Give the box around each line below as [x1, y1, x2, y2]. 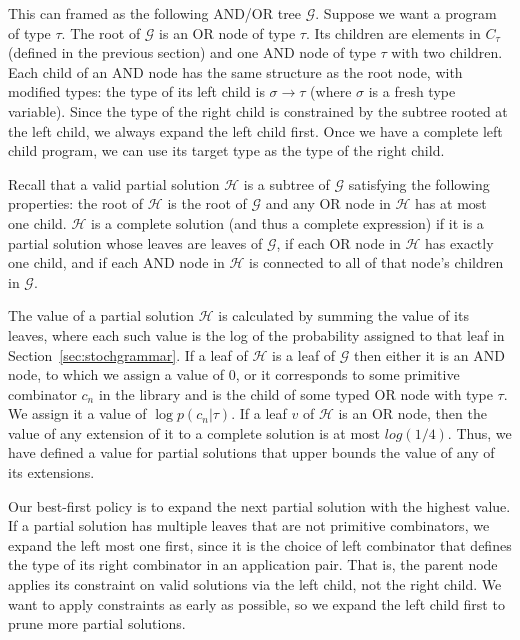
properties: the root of [8, 193, 144, 214]
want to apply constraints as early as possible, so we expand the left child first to [8, 593, 505, 614]
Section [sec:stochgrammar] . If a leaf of [8, 344, 248, 365]
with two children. [391, 42, 503, 63]
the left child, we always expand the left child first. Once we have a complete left [8, 120, 503, 141]
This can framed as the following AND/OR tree [8, 3, 302, 23]
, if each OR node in [276, 232, 401, 253]
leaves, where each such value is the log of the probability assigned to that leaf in [8, 324, 505, 345]
